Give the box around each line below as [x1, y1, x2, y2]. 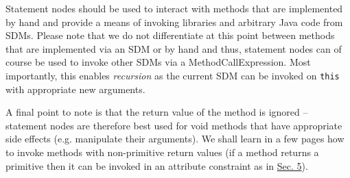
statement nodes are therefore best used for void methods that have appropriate [5, 118, 342, 132]
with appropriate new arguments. [5, 81, 145, 96]
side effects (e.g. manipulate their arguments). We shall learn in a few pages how [5, 131, 345, 146]
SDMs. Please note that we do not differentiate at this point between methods [5, 28, 335, 42]
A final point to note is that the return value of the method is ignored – [5, 105, 308, 119]
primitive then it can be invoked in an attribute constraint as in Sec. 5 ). [5, 158, 308, 173]
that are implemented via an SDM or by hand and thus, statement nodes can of [5, 41, 342, 55]
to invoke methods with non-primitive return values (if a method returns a [5, 145, 319, 159]
